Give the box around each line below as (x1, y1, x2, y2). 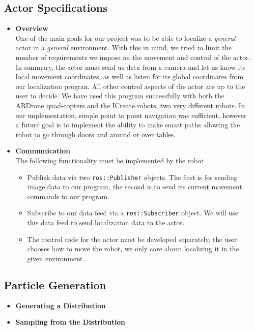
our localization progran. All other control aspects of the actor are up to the (15, 81, 245, 91)
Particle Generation (4, 277, 106, 292)
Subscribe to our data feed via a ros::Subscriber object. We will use (27, 208, 238, 218)
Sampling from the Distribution (15, 317, 125, 327)
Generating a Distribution (15, 300, 106, 310)
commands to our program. (27, 191, 110, 201)
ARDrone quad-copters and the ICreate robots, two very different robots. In (15, 100, 245, 110)
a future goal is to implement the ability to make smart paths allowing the (15, 120, 240, 130)
